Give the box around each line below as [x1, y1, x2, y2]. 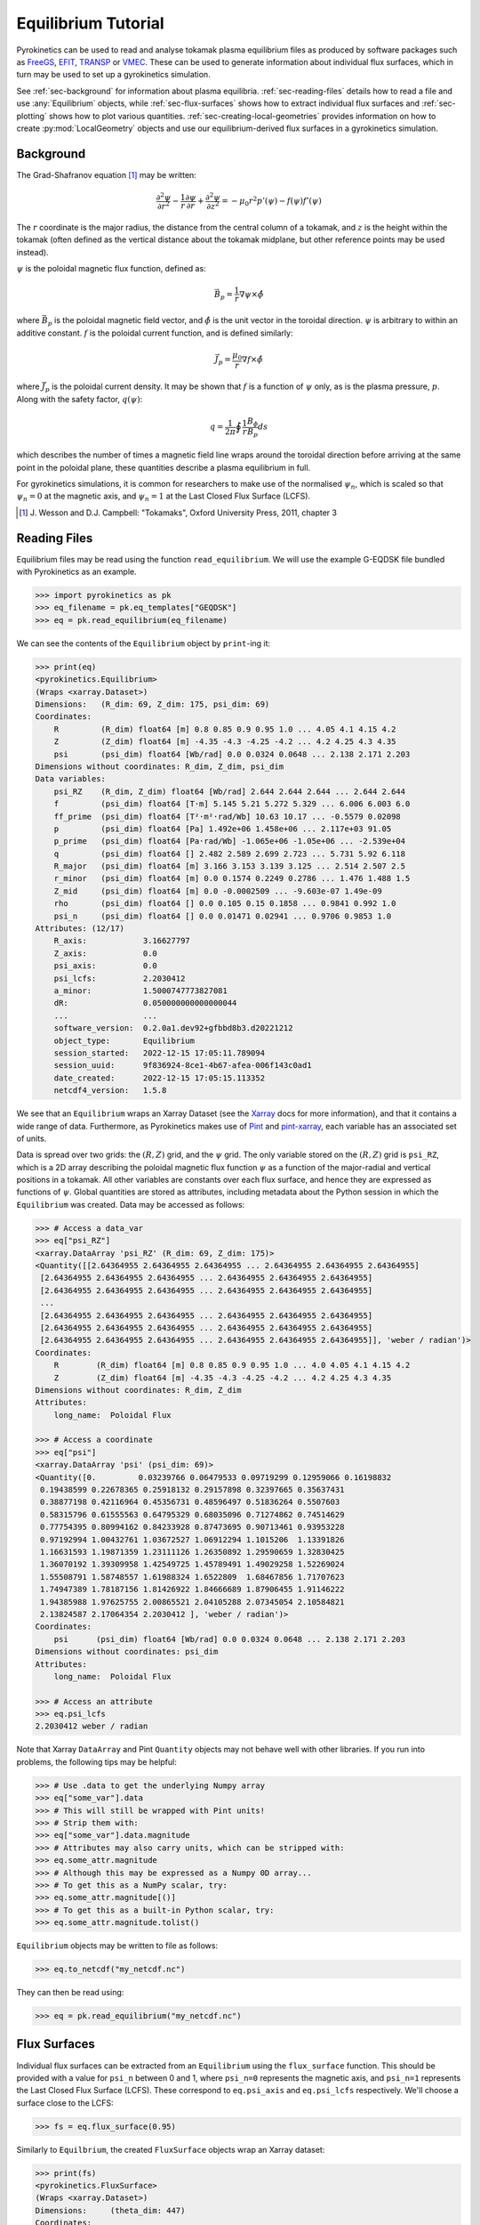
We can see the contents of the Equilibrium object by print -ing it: [16, 637, 271, 649]
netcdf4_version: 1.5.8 [53, 1086, 167, 1096]
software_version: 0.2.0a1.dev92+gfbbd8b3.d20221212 [53, 1023, 293, 1033]
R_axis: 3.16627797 [53, 935, 190, 946]
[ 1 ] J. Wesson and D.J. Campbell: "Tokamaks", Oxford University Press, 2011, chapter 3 [19, 507, 338, 518]
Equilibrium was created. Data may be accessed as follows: [16, 1199, 245, 1210]
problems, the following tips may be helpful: [16, 1756, 177, 1767]
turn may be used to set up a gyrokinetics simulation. [16, 69, 211, 80]
